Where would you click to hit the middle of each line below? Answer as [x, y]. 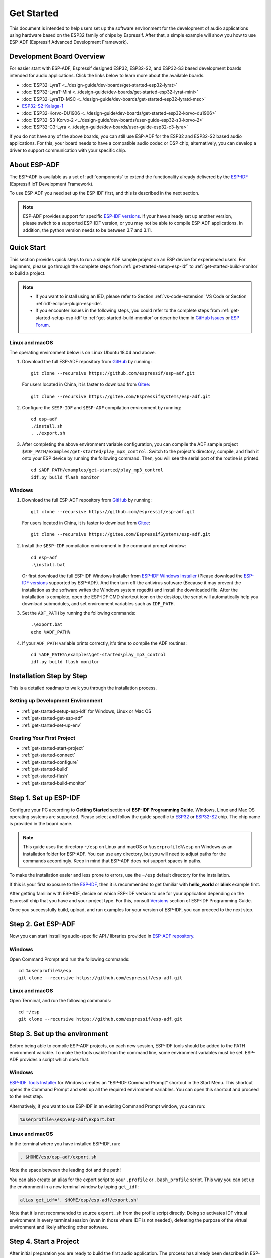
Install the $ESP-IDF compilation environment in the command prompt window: [104, 545]
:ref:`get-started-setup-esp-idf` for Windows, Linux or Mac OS [87, 711]
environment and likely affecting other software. [59, 1227]
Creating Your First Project [42, 738]
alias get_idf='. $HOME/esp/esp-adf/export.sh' [79, 1200]
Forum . [43, 325]
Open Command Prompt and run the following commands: [70, 959]
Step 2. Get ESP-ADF [42, 924]
